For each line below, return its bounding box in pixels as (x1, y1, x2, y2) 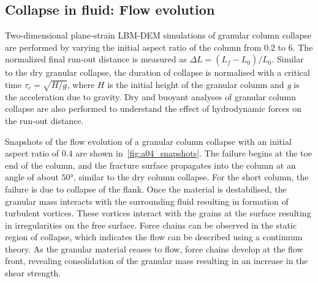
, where (67, 78, 95, 90)
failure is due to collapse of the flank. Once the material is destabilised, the (5, 182, 287, 195)
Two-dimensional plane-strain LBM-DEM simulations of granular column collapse (5, 29, 312, 42)
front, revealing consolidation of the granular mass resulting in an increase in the (5, 254, 308, 267)
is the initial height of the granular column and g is (107, 78, 300, 90)
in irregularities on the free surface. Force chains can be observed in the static (5, 218, 297, 231)
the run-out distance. (5, 114, 84, 127)
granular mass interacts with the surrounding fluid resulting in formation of (5, 194, 289, 207)
